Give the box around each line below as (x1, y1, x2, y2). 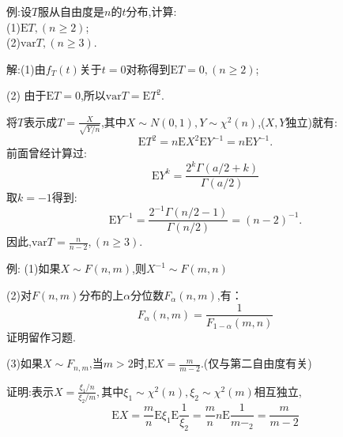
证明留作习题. (6, 328, 76, 345)
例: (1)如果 (6, 260, 61, 277)
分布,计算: (126, 3, 177, 19)
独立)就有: (285, 113, 337, 130)
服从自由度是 (38, 3, 105, 19)
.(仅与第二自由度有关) (200, 355, 312, 371)
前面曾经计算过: (6, 145, 87, 161)
